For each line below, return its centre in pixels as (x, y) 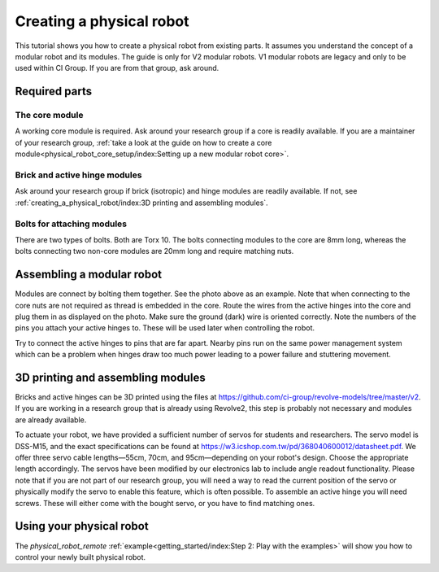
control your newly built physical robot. (80, 557)
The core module (49, 116)
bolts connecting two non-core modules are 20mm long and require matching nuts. (154, 251)
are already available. (51, 420)
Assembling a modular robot (89, 275)
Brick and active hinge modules (78, 175)
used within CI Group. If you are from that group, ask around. (117, 68)
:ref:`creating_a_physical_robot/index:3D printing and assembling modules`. (141, 203)
